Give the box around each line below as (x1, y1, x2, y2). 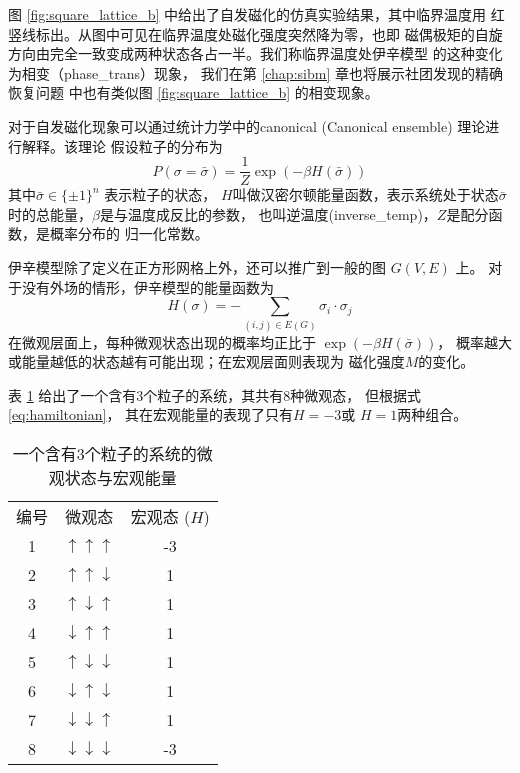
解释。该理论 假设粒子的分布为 (21, 135, 223, 156)
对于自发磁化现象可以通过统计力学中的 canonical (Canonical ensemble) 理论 (8, 115, 486, 136)
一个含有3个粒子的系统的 (12, 441, 197, 465)
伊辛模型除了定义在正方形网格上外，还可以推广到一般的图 (8, 257, 386, 277)
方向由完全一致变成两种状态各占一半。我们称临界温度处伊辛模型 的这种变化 (8, 43, 503, 64)
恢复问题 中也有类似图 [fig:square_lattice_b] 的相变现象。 (8, 82, 379, 103)
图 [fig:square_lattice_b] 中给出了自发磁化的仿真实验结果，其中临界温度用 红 (8, 4, 505, 24)
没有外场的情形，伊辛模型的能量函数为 (21, 276, 274, 297)
